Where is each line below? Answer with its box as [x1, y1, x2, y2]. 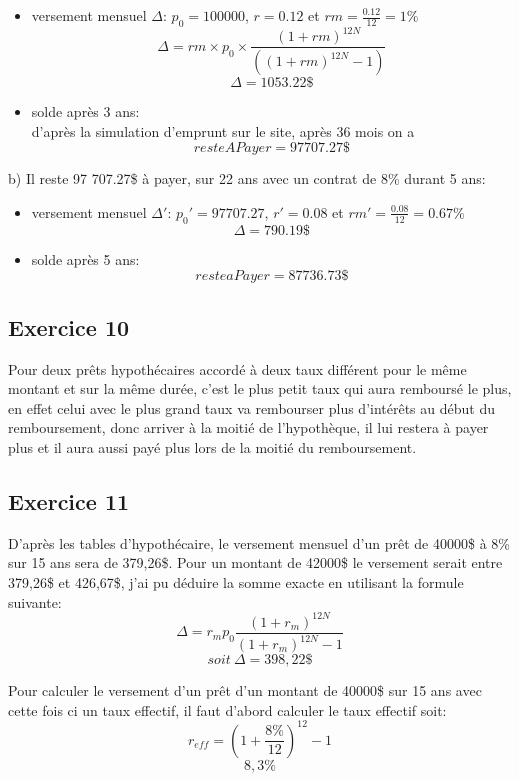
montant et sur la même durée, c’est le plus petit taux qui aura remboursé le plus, [8, 378, 512, 399]
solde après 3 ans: [31, 101, 140, 122]
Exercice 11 [8, 485, 130, 516]
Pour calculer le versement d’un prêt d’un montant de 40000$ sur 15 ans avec [8, 680, 482, 701]
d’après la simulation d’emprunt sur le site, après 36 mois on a [31, 120, 415, 141]
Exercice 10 [8, 311, 130, 342]
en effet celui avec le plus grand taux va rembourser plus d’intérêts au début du [8, 397, 495, 418]
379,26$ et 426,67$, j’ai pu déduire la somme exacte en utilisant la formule [8, 571, 464, 592]
